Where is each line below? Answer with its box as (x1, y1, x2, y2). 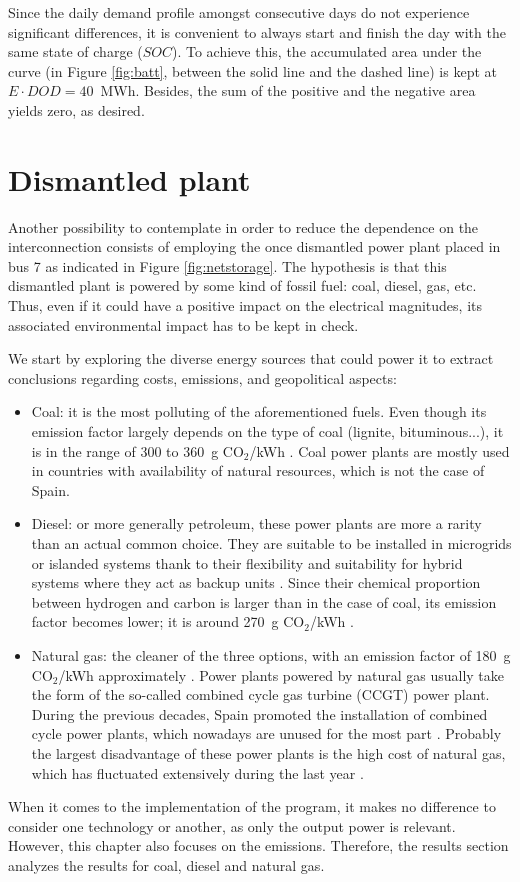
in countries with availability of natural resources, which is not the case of (31, 460, 485, 481)
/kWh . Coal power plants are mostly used (249, 440, 510, 461)
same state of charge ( (8, 41, 143, 62)
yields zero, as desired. (8, 99, 145, 120)
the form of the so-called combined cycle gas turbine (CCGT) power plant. (31, 684, 490, 705)
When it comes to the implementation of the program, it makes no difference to (8, 796, 496, 817)
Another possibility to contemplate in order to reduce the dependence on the (8, 216, 479, 237)
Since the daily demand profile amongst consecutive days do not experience (8, 2, 470, 22)
